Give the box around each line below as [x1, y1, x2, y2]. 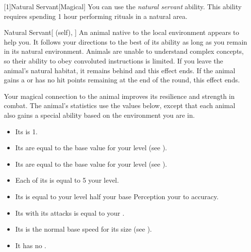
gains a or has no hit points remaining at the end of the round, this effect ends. [4, 75, 240, 85]
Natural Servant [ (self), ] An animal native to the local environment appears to [4, 27, 239, 37]
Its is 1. [15, 126, 38, 136]
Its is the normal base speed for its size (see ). [15, 224, 152, 234]
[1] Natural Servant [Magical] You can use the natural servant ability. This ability [4, 1, 242, 11]
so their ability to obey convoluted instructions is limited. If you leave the [4, 55, 223, 65]
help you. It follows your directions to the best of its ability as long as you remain [4, 36, 248, 47]
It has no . [15, 240, 47, 250]
